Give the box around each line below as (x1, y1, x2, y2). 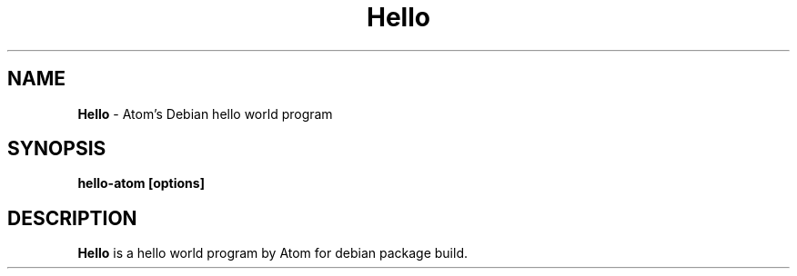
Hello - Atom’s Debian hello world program (77, 105, 333, 122)
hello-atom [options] (77, 175, 205, 192)
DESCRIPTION (7, 206, 137, 230)
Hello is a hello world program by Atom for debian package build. (77, 245, 469, 261)
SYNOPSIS (7, 137, 106, 161)
